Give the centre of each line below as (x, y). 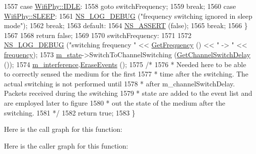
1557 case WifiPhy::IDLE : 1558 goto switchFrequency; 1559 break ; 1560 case (120, 6)
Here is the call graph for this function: (63, 129)
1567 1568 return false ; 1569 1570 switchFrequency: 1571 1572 (98, 35)
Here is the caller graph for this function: (66, 145)
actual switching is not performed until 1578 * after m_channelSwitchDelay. (120, 83)
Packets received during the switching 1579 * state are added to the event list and (128, 93)
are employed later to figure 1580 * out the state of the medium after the (115, 102)
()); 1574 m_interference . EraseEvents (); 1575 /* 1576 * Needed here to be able (125, 64)
